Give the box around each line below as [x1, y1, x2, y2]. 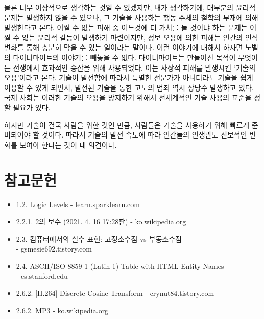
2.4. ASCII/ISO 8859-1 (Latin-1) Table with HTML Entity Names [16, 260, 224, 271]
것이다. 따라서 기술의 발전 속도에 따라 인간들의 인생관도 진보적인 [41, 129, 247, 140]
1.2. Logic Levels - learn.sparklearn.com [16, 199, 140, 210]
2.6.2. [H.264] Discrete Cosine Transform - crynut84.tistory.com [16, 288, 214, 298]
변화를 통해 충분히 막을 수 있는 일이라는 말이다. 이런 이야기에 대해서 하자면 [4, 42, 243, 53]
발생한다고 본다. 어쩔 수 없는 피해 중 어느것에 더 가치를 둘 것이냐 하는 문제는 [4, 22, 248, 33]
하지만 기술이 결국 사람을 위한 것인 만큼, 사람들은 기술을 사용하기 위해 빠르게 [4, 119, 250, 130]
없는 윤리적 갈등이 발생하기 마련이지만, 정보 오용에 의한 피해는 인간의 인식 [22, 32, 258, 42]
